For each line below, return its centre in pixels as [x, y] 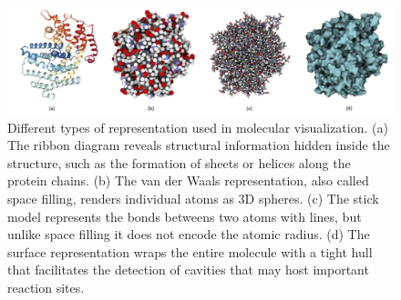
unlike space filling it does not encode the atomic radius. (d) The [189, 234]
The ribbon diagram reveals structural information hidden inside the [199, 145]
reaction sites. [46, 287]
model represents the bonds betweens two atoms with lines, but [185, 216]
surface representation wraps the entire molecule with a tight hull [190, 251]
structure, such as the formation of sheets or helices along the [179, 162]
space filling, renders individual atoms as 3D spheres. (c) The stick [193, 198]
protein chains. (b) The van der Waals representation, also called [188, 180]
